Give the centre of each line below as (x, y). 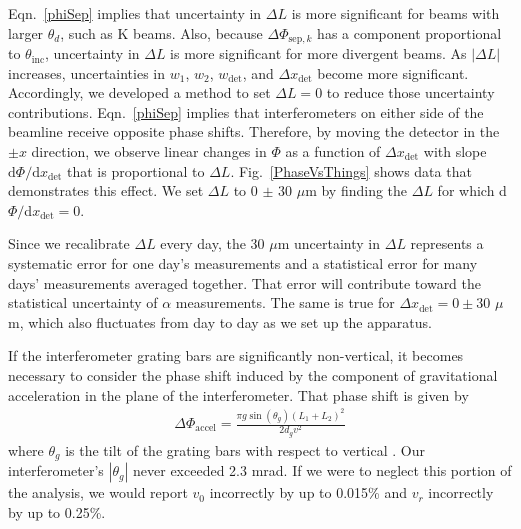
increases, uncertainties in (87, 72)
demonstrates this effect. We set (106, 190)
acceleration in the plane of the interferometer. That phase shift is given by (238, 394)
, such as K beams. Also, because (161, 32)
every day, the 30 (212, 243)
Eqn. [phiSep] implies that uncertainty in (135, 13)
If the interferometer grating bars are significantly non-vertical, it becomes (236, 355)
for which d (472, 190)
